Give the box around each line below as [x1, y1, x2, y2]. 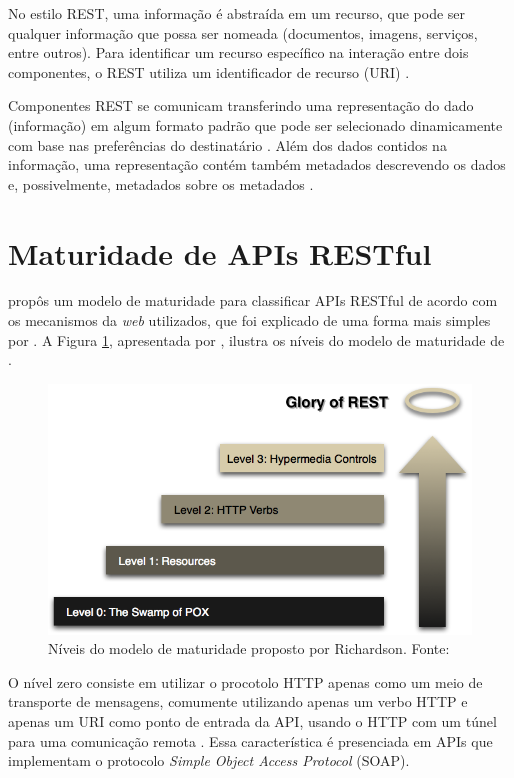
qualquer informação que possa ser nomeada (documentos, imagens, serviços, [8, 22, 478, 43]
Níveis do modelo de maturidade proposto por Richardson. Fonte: [48, 638, 450, 659]
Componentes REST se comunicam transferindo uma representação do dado [8, 95, 474, 116]
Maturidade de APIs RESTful [8, 232, 432, 273]
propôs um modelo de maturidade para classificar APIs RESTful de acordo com [8, 290, 498, 311]
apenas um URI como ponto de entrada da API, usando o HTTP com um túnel [8, 710, 497, 731]
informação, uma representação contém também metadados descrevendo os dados [8, 154, 506, 175]
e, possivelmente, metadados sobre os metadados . [8, 173, 314, 194]
